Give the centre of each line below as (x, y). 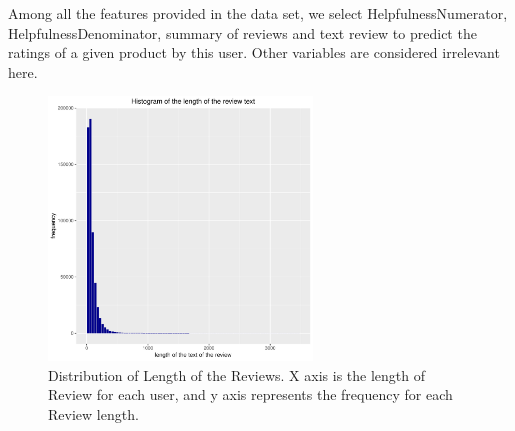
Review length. (93, 413)
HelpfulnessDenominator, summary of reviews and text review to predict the (242, 32)
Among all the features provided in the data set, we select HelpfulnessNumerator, (258, 13)
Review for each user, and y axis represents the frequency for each (250, 394)
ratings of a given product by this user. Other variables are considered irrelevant (254, 52)
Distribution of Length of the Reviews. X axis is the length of (236, 374)
